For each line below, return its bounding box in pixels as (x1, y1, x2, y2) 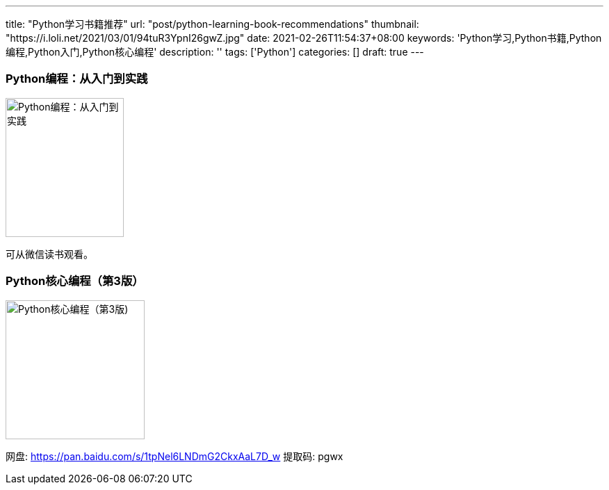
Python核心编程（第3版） (6, 274, 144, 288)
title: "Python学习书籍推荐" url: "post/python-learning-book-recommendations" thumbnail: (6, 18, 419, 30)
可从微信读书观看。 (6, 247, 93, 260)
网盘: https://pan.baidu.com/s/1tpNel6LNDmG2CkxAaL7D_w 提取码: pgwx (6, 450, 343, 462)
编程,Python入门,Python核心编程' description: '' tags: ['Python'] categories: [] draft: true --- (6, 46, 424, 58)
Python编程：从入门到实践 (6, 72, 148, 86)
